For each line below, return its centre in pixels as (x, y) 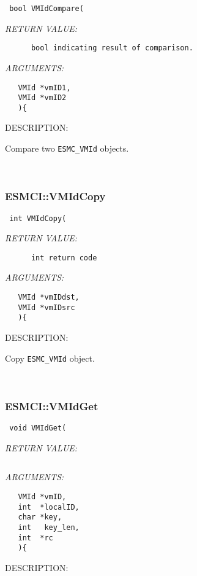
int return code (64, 258)
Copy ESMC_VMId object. (50, 358)
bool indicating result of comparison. (112, 48)
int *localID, (49, 507)
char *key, (40, 517)
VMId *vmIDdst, (49, 298)
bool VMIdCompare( (46, 9)
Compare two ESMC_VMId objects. (67, 148)
